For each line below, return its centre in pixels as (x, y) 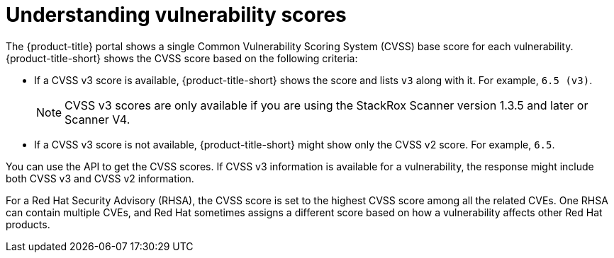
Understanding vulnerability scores (176, 15)
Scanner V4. (97, 119)
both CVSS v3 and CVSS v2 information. (100, 178)
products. (28, 224)
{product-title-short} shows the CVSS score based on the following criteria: (182, 58)
